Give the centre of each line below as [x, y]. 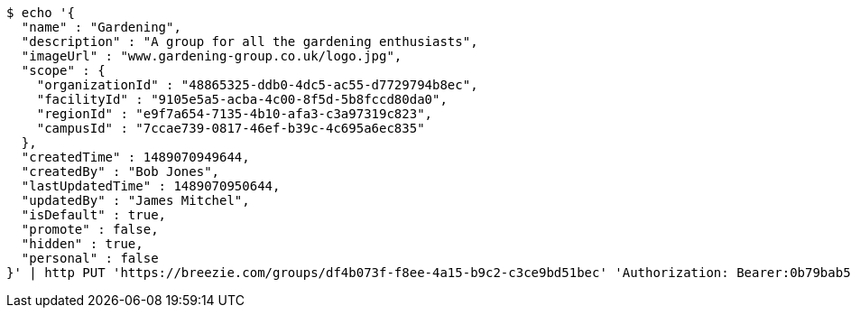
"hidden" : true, [82, 244]
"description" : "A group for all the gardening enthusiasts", [250, 42]
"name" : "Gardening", [101, 27]
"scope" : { [63, 70]
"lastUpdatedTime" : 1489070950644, [151, 186]
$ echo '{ [41, 13]
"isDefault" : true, [94, 215]
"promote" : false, [90, 229]
